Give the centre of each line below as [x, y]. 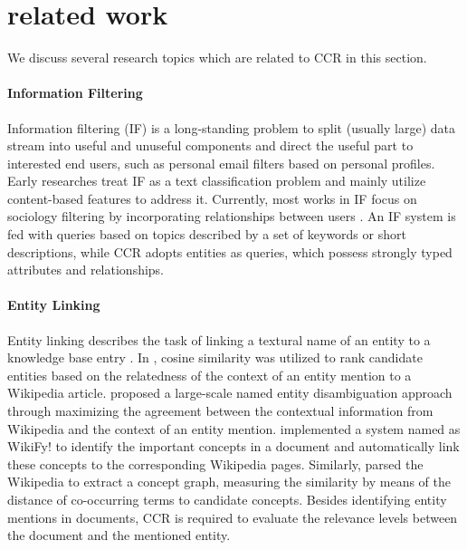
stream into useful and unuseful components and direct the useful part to [210, 145]
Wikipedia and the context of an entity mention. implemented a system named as [234, 428]
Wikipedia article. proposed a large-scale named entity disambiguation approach [230, 393]
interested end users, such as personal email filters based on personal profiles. [221, 163]
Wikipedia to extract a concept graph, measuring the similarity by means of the [229, 482]
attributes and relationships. [86, 270]
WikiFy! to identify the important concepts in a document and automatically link [233, 446]
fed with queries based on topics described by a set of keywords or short [207, 234]
